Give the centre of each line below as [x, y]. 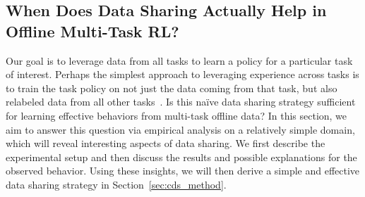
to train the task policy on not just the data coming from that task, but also [172, 88]
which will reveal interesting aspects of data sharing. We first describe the [166, 143]
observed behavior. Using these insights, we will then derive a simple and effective [183, 171]
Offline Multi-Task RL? [92, 31]
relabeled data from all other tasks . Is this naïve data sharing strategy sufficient [181, 102]
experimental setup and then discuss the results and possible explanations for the [181, 157]
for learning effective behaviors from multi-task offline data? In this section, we [176, 115]
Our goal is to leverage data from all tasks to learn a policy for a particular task [179, 60]
